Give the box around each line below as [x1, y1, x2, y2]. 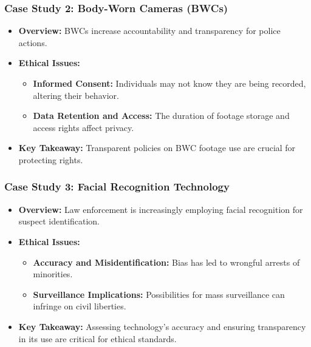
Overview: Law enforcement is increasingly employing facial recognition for [18, 203, 303, 215]
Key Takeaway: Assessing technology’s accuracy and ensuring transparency [18, 320, 306, 332]
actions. [18, 36, 47, 49]
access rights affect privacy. [33, 121, 134, 133]
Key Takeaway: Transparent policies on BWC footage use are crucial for [18, 141, 296, 154]
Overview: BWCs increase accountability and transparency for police [18, 24, 281, 37]
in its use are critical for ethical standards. [18, 332, 177, 345]
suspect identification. [18, 215, 100, 227]
